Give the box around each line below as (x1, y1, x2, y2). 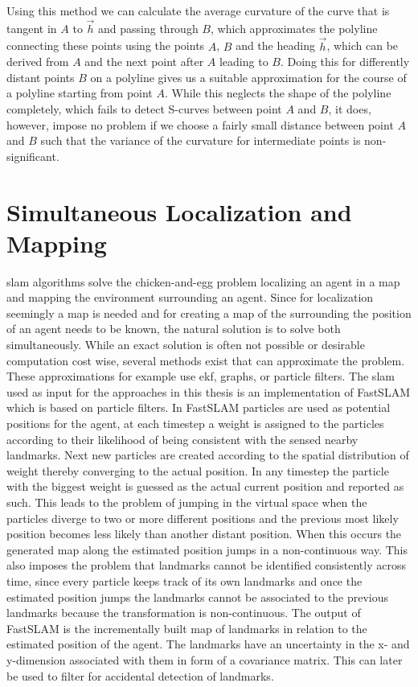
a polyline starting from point (6, 84, 153, 101)
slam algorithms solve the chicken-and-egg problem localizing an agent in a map (6, 273, 400, 290)
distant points (6, 68, 75, 85)
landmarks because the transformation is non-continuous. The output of (6, 604, 361, 621)
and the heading (236, 37, 315, 54)
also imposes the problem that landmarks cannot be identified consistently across (6, 557, 406, 574)
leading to (219, 53, 268, 70)
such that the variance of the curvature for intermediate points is (40, 132, 361, 149)
